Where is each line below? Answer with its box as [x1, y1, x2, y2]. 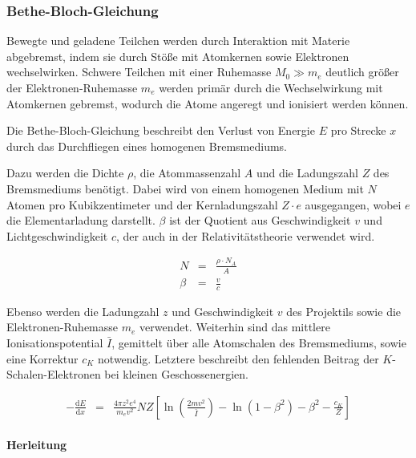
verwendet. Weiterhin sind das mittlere [139, 318, 330, 335]
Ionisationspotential [6, 334, 103, 351]
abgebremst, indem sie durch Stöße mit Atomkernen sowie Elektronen [6, 47, 349, 64]
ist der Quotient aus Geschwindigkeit [169, 212, 351, 229]
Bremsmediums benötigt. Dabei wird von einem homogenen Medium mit [6, 180, 364, 197]
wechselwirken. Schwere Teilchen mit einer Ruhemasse [6, 63, 272, 80]
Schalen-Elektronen [6, 366, 101, 383]
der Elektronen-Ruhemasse [6, 79, 138, 95]
